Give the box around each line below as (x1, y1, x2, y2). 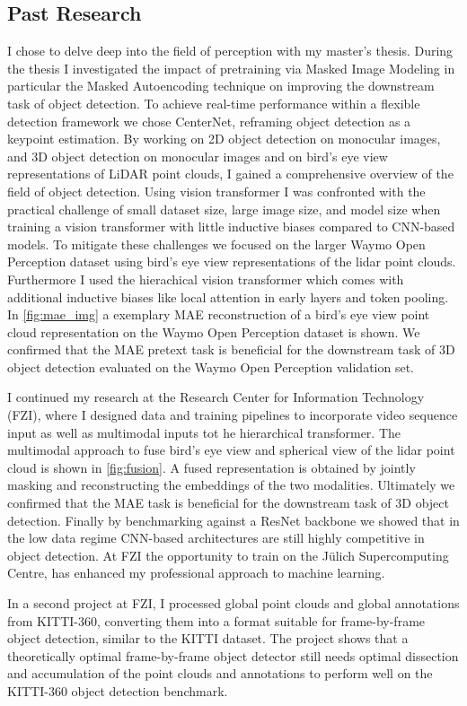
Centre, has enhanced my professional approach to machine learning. (7, 563, 385, 582)
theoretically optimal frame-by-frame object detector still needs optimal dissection (7, 646, 459, 665)
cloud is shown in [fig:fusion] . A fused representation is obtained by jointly (7, 458, 416, 476)
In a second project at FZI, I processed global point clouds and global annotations (7, 594, 460, 613)
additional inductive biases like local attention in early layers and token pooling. (7, 287, 449, 306)
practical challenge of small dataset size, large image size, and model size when (7, 199, 441, 218)
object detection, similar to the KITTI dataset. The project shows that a (7, 629, 409, 648)
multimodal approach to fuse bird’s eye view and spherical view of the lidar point (7, 440, 455, 459)
